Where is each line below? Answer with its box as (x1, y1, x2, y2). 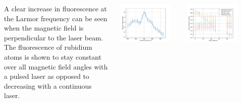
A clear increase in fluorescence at (4, 3, 107, 13)
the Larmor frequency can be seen (4, 13, 108, 23)
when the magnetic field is (4, 23, 84, 33)
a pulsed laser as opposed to (4, 71, 89, 81)
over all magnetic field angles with (4, 61, 108, 71)
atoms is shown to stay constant (4, 51, 102, 62)
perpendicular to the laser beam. (4, 32, 103, 42)
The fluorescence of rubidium (4, 42, 92, 52)
